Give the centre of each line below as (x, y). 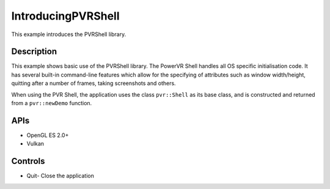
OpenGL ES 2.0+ (48, 135)
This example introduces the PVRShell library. (69, 34)
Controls (28, 161)
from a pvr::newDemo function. (52, 103)
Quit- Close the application (60, 176)
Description (34, 52)
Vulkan (35, 144)
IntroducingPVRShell (65, 16)
